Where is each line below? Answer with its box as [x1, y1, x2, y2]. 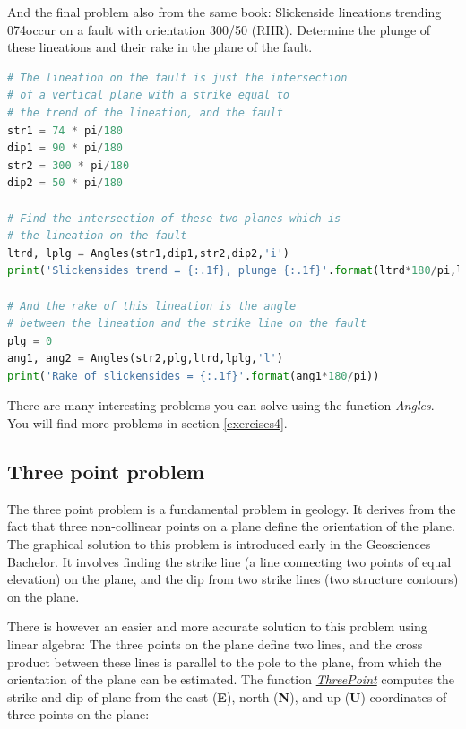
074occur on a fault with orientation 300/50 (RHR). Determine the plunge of [7, 20, 431, 39]
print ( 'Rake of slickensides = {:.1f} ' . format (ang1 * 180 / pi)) [7, 369, 380, 382]
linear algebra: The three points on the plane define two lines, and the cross [7, 635, 423, 654]
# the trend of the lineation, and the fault [7, 106, 283, 119]
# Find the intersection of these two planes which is [7, 211, 341, 225]
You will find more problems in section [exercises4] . [7, 414, 288, 433]
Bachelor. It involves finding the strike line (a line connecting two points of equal [7, 552, 452, 570]
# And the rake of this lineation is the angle [7, 299, 297, 313]
